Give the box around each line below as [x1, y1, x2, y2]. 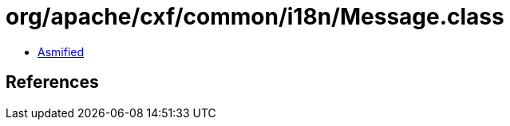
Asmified [38, 44, 85, 59]
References [6, 72, 99, 93]
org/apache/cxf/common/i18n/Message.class [6, 3, 504, 30]
